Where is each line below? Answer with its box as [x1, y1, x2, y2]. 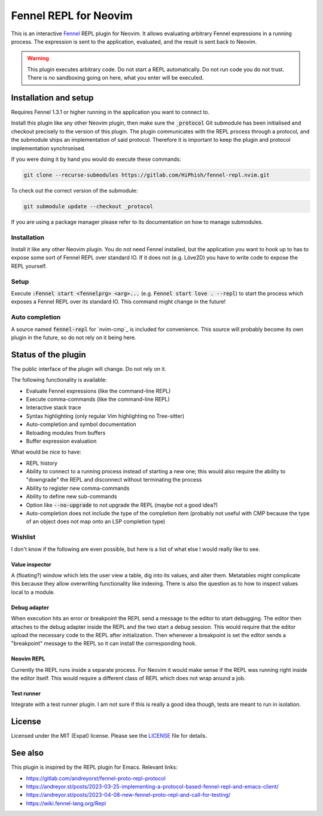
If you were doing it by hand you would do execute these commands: [11, 156, 182, 163]
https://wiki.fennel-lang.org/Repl [26, 799, 106, 807]
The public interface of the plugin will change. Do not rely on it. [11, 365, 167, 372]
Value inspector [11, 561, 51, 568]
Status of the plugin [11, 349, 86, 360]
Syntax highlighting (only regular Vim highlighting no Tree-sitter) [26, 412, 185, 419]
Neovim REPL [11, 655, 45, 662]
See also [11, 748, 44, 758]
